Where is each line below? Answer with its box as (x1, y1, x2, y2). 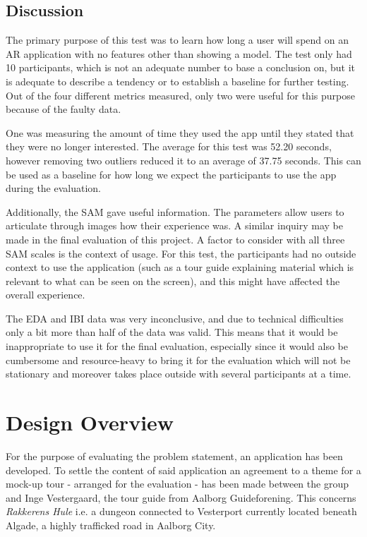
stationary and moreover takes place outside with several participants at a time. (6, 366, 351, 381)
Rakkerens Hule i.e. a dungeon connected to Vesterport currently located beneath (6, 504, 357, 519)
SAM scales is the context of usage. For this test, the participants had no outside (6, 246, 356, 260)
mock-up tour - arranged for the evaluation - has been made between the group (6, 476, 349, 491)
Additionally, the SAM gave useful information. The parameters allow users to (6, 204, 344, 219)
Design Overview (6, 408, 174, 437)
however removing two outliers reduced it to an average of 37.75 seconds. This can (6, 152, 361, 167)
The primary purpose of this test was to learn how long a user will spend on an (6, 32, 349, 47)
